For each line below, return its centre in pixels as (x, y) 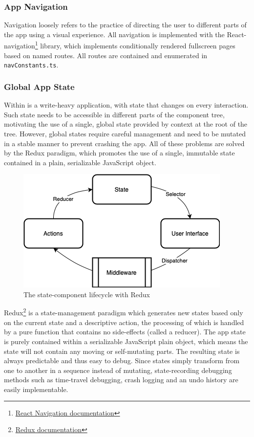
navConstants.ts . (31, 65)
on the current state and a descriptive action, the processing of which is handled (124, 322)
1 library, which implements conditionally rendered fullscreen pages (135, 45)
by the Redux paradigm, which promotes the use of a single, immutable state (119, 153)
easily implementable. (36, 389)
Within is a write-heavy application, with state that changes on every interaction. (126, 105)
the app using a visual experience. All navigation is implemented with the (114, 34)
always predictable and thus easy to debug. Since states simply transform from (122, 361)
